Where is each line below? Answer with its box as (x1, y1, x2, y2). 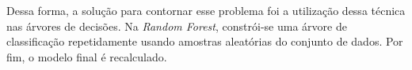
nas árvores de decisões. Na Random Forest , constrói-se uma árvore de (6, 17, 347, 34)
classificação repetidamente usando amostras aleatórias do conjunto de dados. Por (6, 33, 403, 50)
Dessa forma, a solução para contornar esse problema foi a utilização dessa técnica (6, 2, 406, 18)
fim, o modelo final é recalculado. (6, 48, 167, 64)
